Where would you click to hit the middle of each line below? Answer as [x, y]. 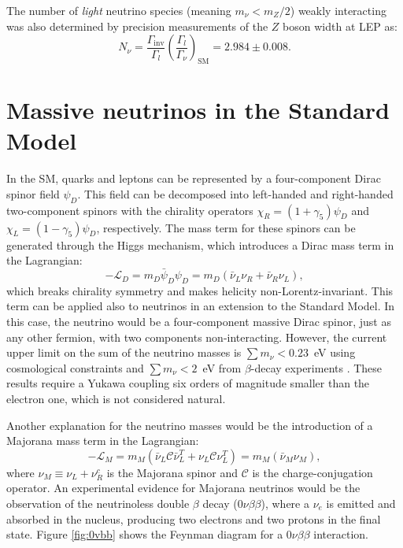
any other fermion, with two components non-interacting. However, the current [197, 337]
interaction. [341, 534]
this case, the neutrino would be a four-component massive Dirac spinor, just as [199, 322]
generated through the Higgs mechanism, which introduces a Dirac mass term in [200, 244]
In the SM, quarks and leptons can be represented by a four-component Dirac [194, 178]
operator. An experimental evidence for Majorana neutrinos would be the [183, 488]
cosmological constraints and [75, 367]
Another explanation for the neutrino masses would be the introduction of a [190, 425]
